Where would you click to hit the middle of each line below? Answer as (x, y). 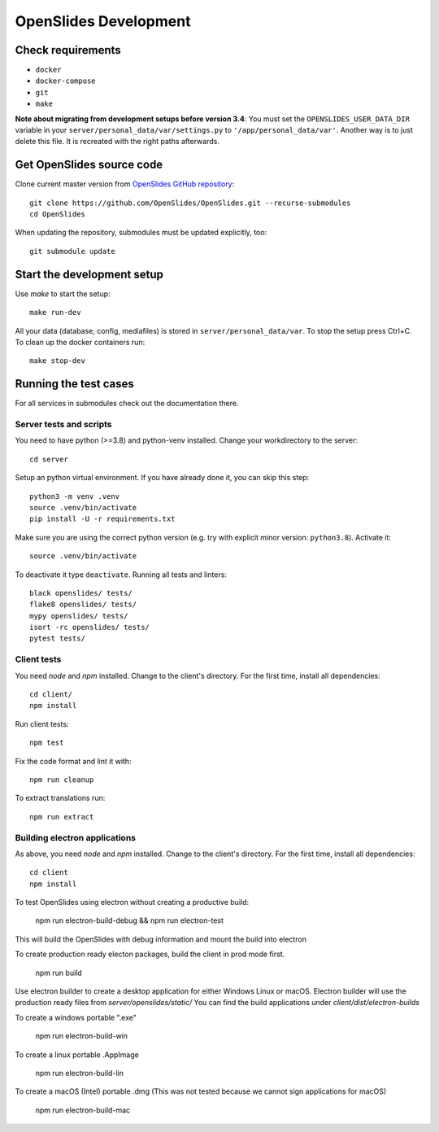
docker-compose (66, 81)
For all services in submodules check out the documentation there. (127, 404)
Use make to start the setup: (63, 294)
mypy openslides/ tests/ (79, 616)
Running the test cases (74, 384)
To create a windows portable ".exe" (76, 1017)
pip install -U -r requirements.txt (102, 519)
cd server (49, 459)
